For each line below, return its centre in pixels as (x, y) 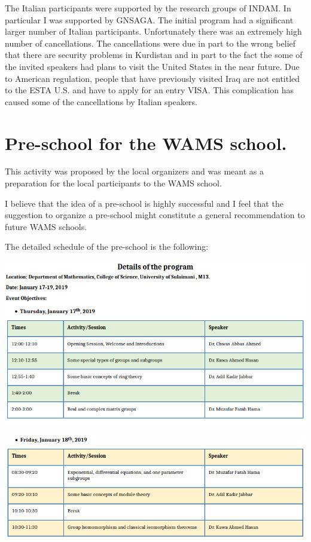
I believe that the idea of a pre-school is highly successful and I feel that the (144, 203)
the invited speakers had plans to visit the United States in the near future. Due (152, 66)
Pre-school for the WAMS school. (146, 143)
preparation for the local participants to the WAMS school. (113, 183)
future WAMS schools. (46, 226)
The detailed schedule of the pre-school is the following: (107, 246)
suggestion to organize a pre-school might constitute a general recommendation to (155, 215)
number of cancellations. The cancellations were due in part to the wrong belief (150, 43)
